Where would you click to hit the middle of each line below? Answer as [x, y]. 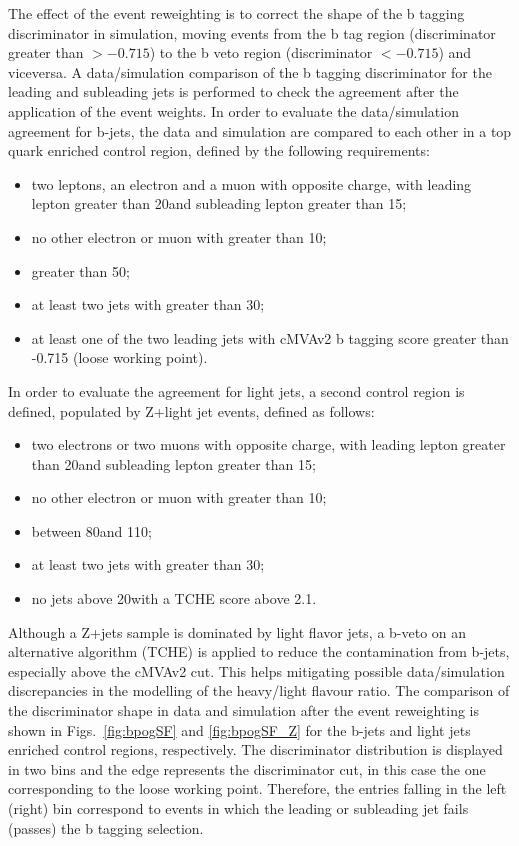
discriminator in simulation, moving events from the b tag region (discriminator [252, 32]
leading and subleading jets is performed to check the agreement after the [233, 91]
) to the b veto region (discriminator [261, 52]
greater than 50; [80, 270]
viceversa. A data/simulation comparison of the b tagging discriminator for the [250, 71]
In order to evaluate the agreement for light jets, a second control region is [236, 390]
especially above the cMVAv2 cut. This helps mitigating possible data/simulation [256, 670]
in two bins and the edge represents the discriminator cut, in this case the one [247, 768]
